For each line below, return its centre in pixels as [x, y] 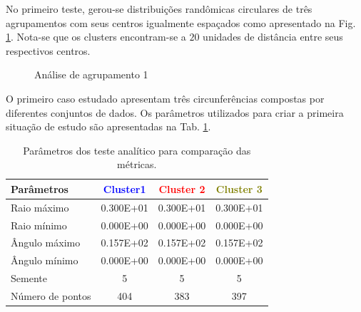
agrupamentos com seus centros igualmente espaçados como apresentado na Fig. [181, 22]
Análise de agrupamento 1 [91, 74]
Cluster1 [124, 188]
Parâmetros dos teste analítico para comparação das [137, 150]
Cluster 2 [182, 188]
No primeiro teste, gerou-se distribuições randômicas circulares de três [159, 9]
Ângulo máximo [46, 243]
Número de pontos [51, 296]
